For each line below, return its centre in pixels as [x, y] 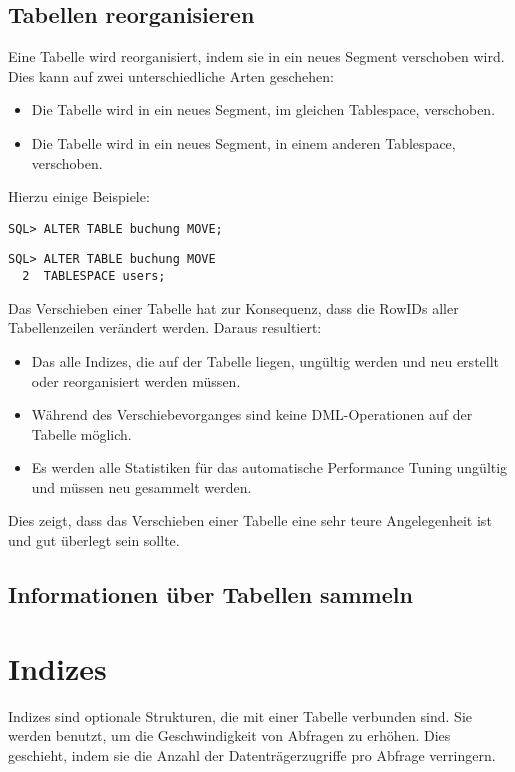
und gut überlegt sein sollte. [94, 540]
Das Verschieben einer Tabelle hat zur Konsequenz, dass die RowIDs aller [233, 307]
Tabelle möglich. [81, 433]
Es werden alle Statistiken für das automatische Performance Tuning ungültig [269, 467]
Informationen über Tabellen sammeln [210, 594]
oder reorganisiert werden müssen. [136, 380]
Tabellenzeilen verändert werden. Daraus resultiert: [165, 327]
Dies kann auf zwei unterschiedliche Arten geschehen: [171, 75]
